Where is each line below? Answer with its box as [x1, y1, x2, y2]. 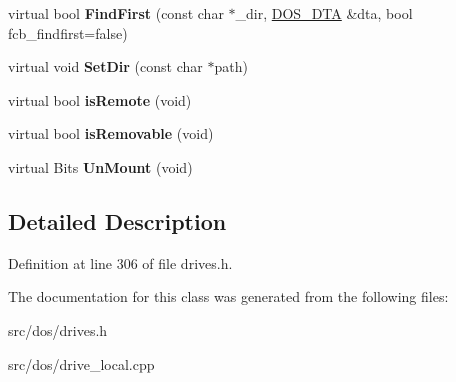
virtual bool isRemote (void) [8, 89, 192, 110]
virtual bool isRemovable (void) [8, 123, 214, 144]
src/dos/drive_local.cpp [8, 353, 155, 374]
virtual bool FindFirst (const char [8, 3, 224, 23]
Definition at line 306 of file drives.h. [8, 252, 233, 273]
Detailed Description [8, 205, 227, 236]
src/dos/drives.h [8, 319, 108, 340]
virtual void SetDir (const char [8, 56, 203, 77]
